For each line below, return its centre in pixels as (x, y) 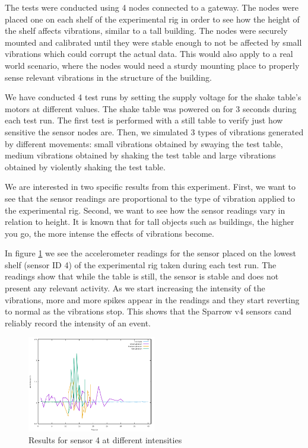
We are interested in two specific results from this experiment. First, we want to (150, 187)
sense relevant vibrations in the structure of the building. (108, 77)
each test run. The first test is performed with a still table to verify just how (144, 120)
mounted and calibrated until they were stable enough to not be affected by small (153, 42)
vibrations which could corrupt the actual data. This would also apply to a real (149, 54)
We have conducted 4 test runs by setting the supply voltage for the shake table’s (153, 97)
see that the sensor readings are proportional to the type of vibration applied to (150, 198)
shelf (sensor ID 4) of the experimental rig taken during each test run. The (141, 264)
